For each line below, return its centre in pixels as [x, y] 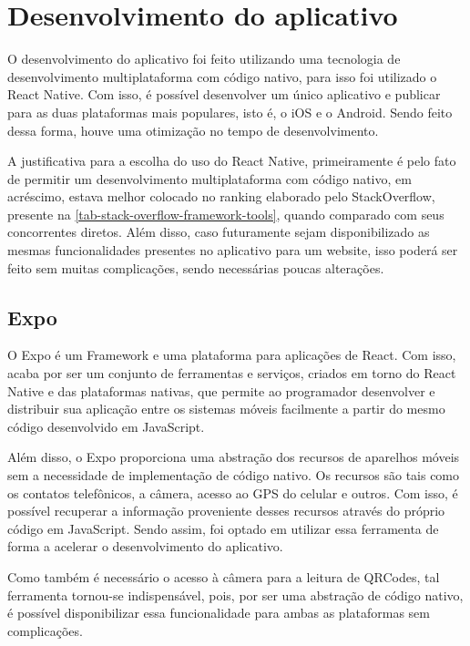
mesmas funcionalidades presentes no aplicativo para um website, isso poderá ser [233, 250]
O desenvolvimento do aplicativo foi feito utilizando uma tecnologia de [204, 59]
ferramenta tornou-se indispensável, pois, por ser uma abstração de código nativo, [235, 595]
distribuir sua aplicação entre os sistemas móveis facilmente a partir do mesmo [226, 409]
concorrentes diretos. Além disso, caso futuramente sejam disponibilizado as [219, 232]
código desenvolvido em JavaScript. [106, 426]
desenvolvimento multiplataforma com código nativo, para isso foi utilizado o [222, 76]
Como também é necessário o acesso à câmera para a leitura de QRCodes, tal [224, 576]
